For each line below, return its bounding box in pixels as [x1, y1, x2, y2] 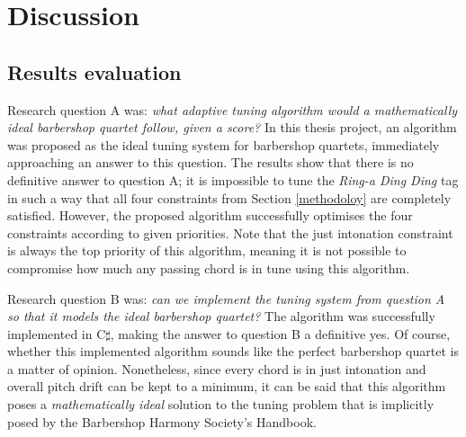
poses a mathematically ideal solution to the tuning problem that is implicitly [7, 395, 435, 414]
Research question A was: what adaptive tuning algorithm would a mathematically [7, 100, 458, 119]
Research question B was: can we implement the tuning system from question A [7, 289, 445, 308]
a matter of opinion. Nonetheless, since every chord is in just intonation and [7, 359, 426, 378]
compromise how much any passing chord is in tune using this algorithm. [7, 258, 410, 277]
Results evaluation [7, 58, 182, 85]
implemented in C [7, 324, 106, 343]
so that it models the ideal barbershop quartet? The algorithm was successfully [7, 307, 435, 326]
